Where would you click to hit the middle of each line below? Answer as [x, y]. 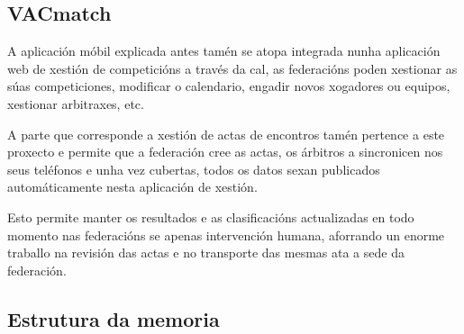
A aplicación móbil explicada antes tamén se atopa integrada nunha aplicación [224, 51]
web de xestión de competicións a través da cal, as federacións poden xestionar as [232, 68]
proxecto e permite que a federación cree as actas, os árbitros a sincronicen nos [225, 152]
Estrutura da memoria [114, 318]
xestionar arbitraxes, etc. [76, 103]
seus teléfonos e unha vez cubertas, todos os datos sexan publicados [194, 169]
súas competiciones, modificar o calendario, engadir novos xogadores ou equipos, [229, 86]
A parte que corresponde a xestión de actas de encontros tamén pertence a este [226, 134]
